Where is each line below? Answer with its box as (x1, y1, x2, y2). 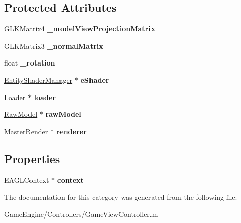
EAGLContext (4, 174, 49, 185)
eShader (80, 74, 109, 85)
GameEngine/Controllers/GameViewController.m (4, 208, 158, 219)
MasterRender (4, 125, 48, 136)
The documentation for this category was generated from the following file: (4, 192, 237, 202)
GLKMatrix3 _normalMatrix (4, 40, 103, 51)
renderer (56, 125, 87, 136)
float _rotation (4, 57, 55, 68)
